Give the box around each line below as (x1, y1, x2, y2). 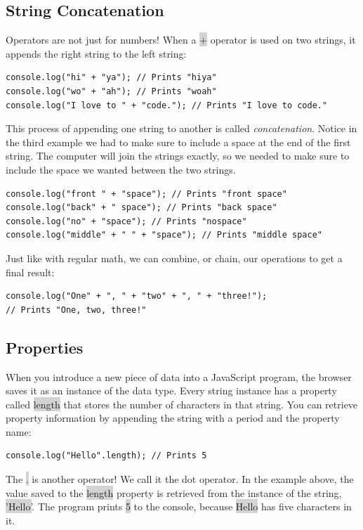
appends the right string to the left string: (6, 46, 187, 60)
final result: (6, 264, 55, 279)
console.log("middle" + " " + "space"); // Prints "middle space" (6, 230, 323, 240)
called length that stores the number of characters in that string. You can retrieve (6, 396, 358, 411)
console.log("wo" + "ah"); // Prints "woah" (6, 86, 217, 96)
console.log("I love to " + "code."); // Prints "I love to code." (6, 100, 328, 110)
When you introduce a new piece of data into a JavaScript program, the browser (6, 369, 352, 384)
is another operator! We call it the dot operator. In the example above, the (32, 472, 354, 486)
